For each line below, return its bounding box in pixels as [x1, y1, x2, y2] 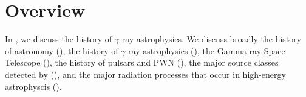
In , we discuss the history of [5, 33, 112, 45]
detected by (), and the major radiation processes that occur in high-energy [5, 67, 286, 80]
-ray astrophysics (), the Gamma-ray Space [125, 44, 285, 57]
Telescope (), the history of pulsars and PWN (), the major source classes [5, 56, 279, 69]
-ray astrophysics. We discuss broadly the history [119, 33, 302, 45]
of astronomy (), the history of [5, 44, 118, 57]
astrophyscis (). [5, 80, 62, 92]
